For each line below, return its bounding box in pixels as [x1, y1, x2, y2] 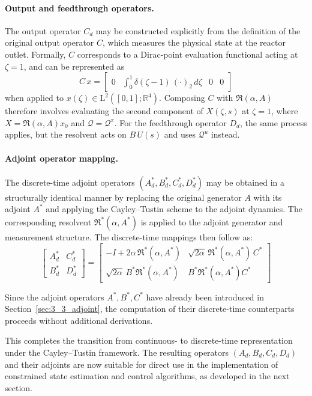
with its [253, 190, 282, 203]
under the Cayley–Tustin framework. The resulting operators [5, 346, 229, 358]
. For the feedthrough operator [114, 116, 227, 129]
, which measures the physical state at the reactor [103, 36, 286, 49]
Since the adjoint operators [5, 290, 104, 303]
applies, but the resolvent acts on [5, 128, 127, 141]
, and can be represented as [23, 59, 125, 72]
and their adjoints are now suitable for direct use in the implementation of [5, 358, 278, 370]
